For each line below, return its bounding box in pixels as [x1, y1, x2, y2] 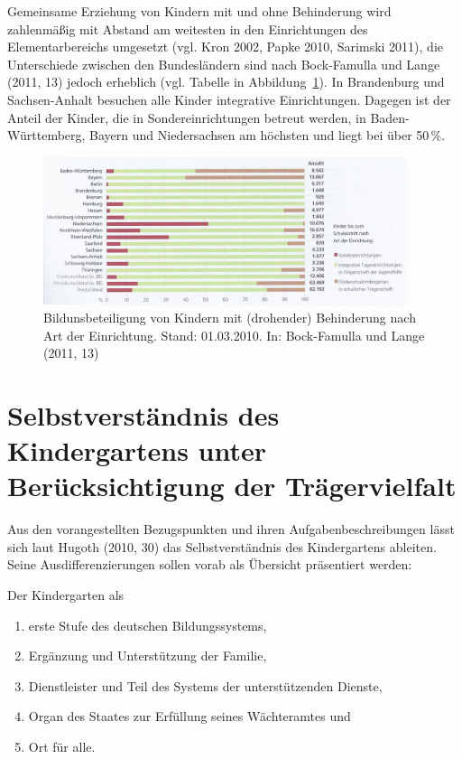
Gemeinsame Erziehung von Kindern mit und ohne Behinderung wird [7, 2, 392, 20]
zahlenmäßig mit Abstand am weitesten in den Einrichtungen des [7, 19, 368, 38]
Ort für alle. [28, 737, 96, 755]
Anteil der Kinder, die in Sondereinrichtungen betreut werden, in [7, 108, 366, 126]
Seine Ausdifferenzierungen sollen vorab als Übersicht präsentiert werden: [7, 555, 412, 574]
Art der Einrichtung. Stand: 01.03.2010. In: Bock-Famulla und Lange [43, 325, 425, 344]
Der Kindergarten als [7, 586, 125, 604]
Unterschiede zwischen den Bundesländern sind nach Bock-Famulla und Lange [7, 54, 440, 73]
